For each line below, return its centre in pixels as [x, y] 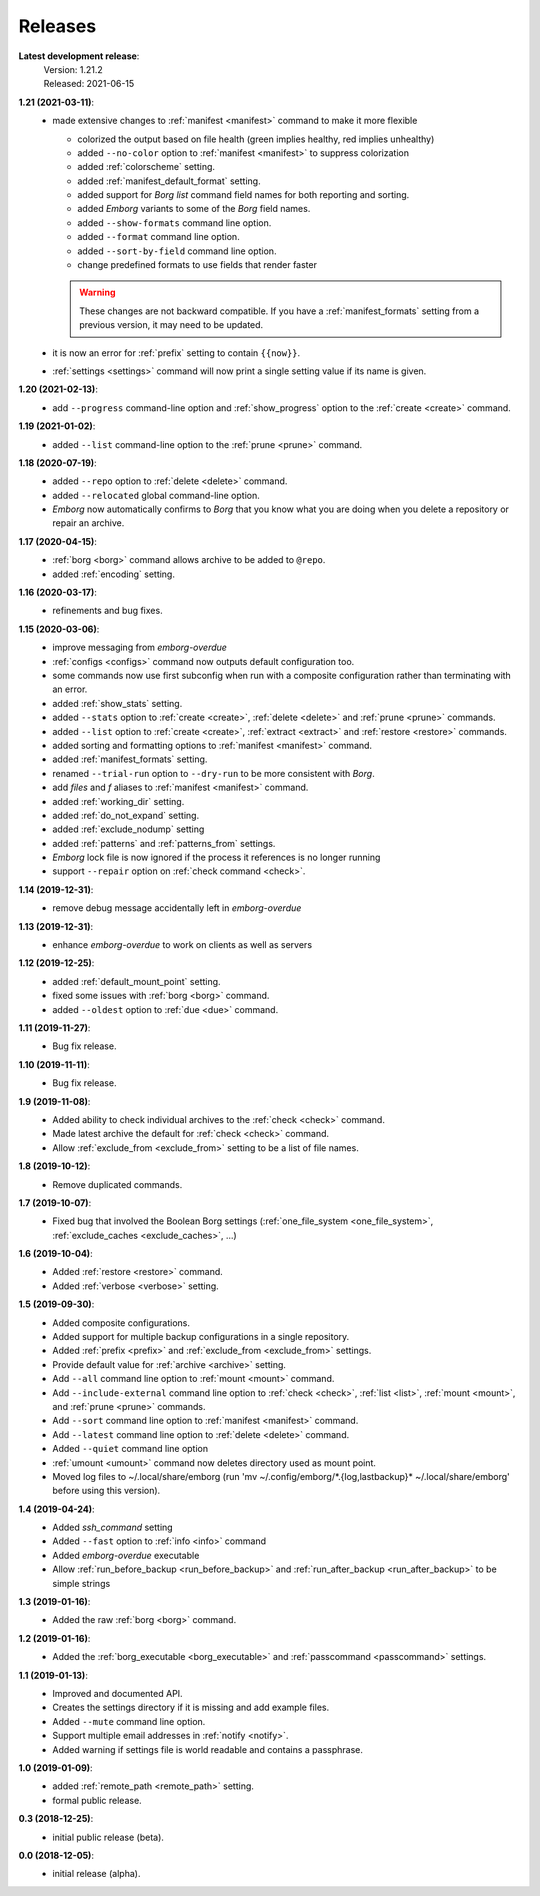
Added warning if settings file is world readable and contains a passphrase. [208, 1749]
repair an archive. [88, 523]
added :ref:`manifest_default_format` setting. [169, 181]
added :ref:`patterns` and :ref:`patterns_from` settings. [164, 843]
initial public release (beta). [108, 1837]
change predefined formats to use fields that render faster [197, 265]
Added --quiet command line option [130, 1449]
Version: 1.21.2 [73, 69]
